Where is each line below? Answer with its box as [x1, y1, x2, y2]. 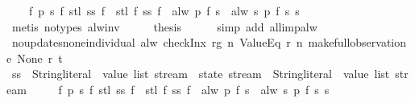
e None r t [6, 49, 63, 66]
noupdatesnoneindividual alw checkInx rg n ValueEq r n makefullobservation [11, 34, 407, 51]
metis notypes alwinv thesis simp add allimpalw [11, 18, 317, 35]
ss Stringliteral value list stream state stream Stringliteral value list [11, 65, 390, 82]
